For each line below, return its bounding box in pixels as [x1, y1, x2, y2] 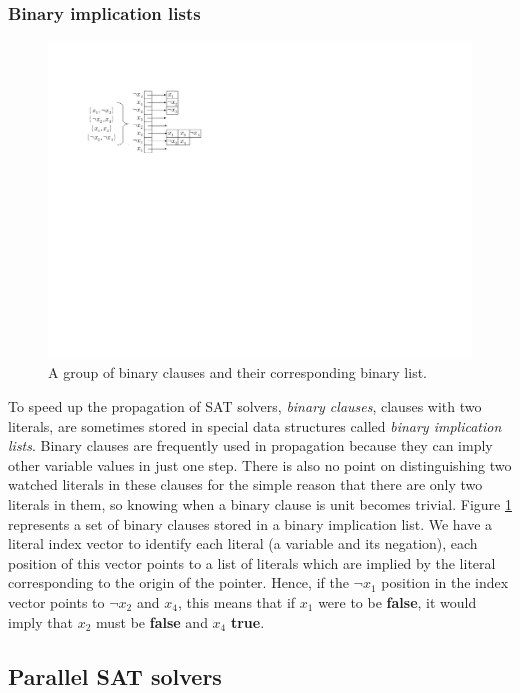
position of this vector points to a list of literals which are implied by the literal [8, 552, 496, 573]
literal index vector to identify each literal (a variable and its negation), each [8, 533, 478, 554]
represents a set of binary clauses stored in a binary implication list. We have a [8, 513, 493, 534]
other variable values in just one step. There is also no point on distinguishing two [8, 454, 512, 475]
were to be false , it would [318, 591, 477, 612]
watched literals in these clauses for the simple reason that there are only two [8, 474, 483, 495]
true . [230, 611, 265, 632]
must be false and [95, 611, 208, 632]
